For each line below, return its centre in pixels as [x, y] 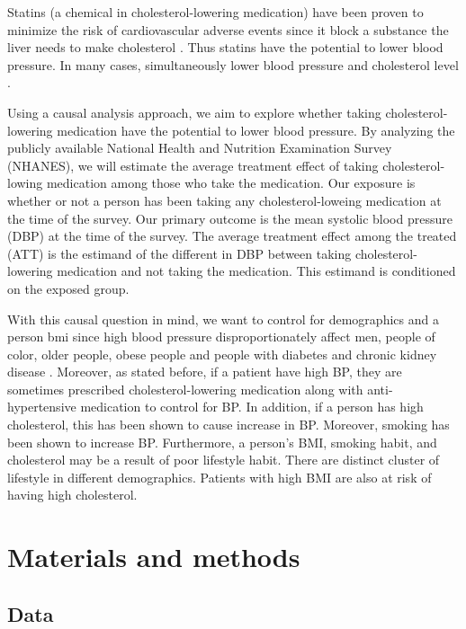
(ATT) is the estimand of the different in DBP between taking [179, 253]
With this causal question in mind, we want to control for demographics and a [223, 319]
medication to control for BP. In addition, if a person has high [252, 407]
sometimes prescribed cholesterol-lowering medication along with [185, 389]
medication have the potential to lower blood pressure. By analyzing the [256, 130]
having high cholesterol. [72, 495]
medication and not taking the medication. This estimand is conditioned [256, 271]
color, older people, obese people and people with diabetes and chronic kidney [222, 354]
